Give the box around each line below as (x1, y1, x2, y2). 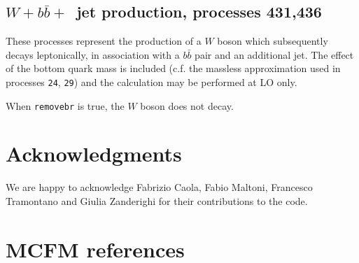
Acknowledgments (6, 139, 182, 168)
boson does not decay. (140, 98, 234, 113)
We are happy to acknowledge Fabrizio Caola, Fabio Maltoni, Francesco (6, 180, 313, 194)
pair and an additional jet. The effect (195, 47, 354, 62)
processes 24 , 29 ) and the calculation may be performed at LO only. (6, 74, 297, 89)
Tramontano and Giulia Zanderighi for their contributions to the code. (6, 194, 308, 208)
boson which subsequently (217, 34, 328, 48)
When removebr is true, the (6, 98, 125, 113)
